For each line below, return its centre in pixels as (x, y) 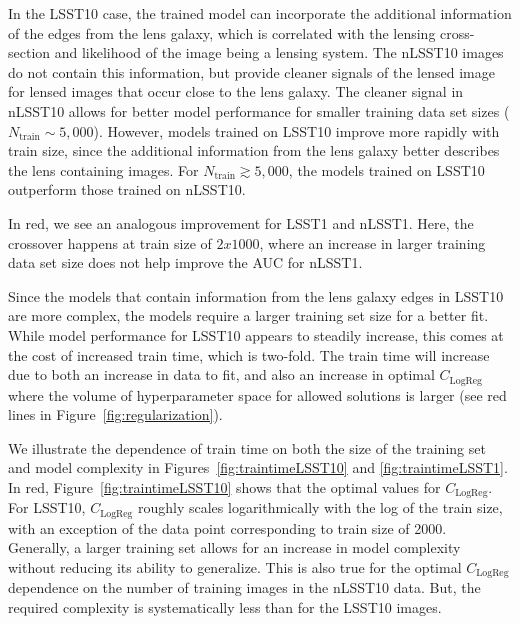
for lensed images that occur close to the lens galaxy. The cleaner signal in (236, 91)
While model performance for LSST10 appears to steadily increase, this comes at (256, 334)
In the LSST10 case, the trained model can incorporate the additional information (260, 13)
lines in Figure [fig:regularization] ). (115, 414)
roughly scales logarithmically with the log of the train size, (320, 507)
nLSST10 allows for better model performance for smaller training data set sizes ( (259, 110)
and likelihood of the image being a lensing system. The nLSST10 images (279, 52)
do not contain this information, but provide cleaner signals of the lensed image (251, 71)
